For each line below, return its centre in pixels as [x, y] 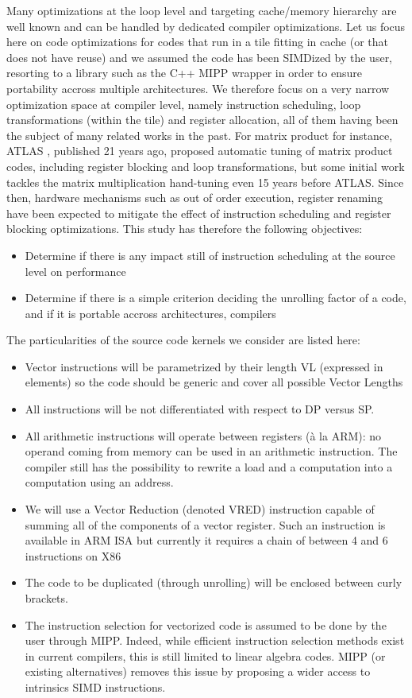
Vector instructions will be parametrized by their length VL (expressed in [204, 366]
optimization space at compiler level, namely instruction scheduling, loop [184, 104]
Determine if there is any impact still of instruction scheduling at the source [210, 255]
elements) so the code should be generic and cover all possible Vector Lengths [214, 382]
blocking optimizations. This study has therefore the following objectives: [185, 229]
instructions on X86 [73, 555]
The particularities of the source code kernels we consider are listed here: [183, 340]
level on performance [75, 271]
